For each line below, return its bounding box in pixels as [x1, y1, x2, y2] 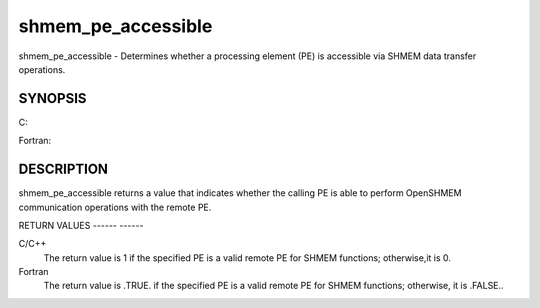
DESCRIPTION [18, 161, 109, 178]
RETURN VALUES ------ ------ [18, 219, 144, 231]
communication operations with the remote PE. [18, 201, 212, 213]
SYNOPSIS [18, 90, 87, 107]
